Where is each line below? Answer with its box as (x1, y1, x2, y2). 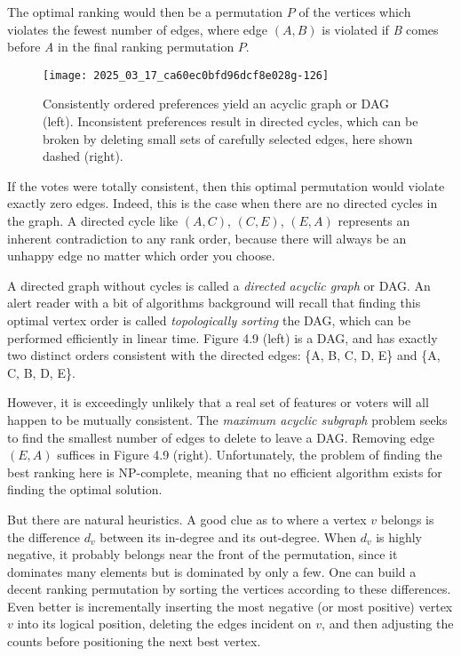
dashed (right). (43, 147, 123, 165)
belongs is (380, 509, 434, 528)
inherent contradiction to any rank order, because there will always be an (7, 228, 407, 247)
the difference (7, 527, 81, 546)
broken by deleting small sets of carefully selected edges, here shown (43, 129, 413, 148)
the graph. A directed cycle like (7, 212, 179, 229)
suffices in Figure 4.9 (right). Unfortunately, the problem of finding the (57, 445, 442, 464)
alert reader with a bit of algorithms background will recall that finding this (7, 293, 421, 312)
